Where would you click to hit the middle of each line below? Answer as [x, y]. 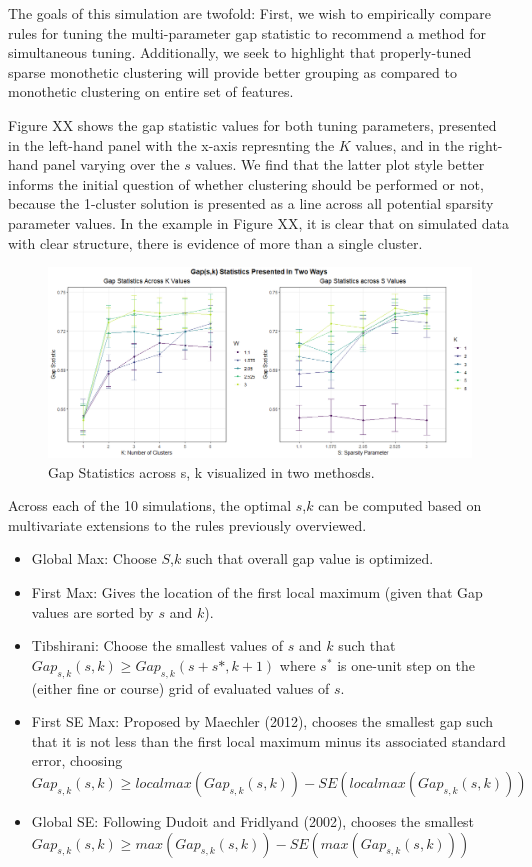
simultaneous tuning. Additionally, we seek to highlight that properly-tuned [240, 52]
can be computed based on [400, 505]
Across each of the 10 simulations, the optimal [150, 505]
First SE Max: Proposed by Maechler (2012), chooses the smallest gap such [262, 721]
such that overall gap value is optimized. [309, 558]
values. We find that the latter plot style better [340, 164]
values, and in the [409, 144]
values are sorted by [92, 611]
